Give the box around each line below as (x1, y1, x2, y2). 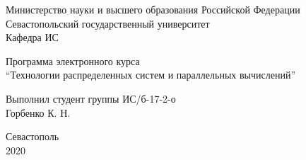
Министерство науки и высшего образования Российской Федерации (6, 2, 300, 16)
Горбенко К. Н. (6, 105, 71, 120)
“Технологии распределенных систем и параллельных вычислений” (6, 67, 296, 82)
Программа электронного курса (6, 53, 140, 68)
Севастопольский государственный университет (6, 16, 210, 30)
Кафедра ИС (6, 30, 59, 45)
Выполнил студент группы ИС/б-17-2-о (6, 91, 176, 105)
